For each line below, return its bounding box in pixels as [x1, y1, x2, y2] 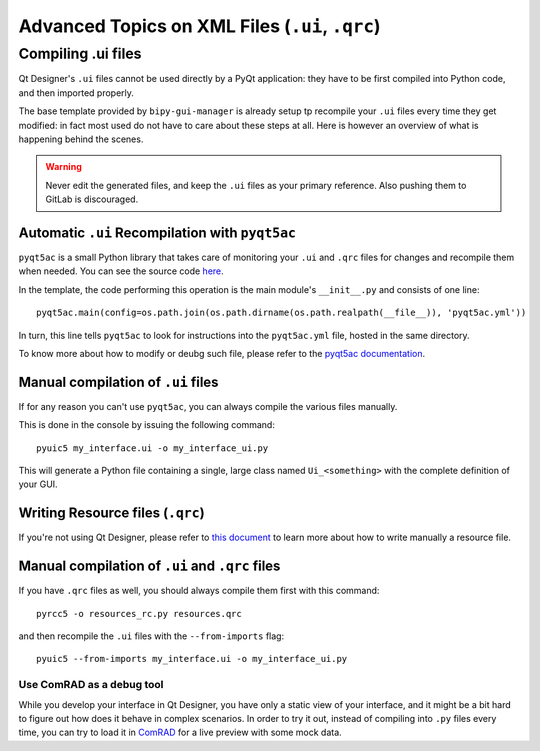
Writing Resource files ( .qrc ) [18, 505, 205, 522]
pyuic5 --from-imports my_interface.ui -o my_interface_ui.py [36, 653, 348, 665]
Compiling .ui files [18, 45, 142, 63]
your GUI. [18, 478, 59, 490]
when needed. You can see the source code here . [18, 265, 224, 277]
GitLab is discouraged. [45, 193, 139, 205]
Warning [45, 161, 82, 173]
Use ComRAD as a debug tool [18, 678, 164, 692]
